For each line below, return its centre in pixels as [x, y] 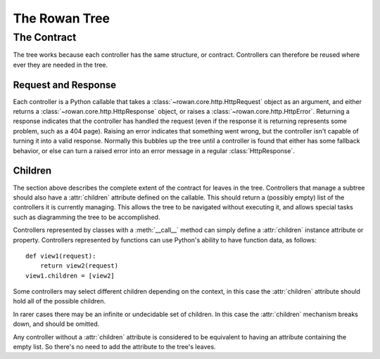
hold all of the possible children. [59, 301]
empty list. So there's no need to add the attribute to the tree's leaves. [114, 347]
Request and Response [65, 85]
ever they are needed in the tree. [61, 65]
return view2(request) [79, 266]
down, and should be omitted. [56, 324]
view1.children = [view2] [70, 275]
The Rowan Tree [62, 18]
